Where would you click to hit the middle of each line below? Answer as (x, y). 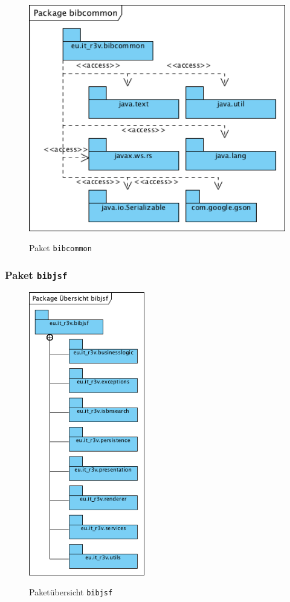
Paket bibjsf (36, 274)
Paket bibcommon (60, 248)
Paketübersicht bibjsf (71, 592)
